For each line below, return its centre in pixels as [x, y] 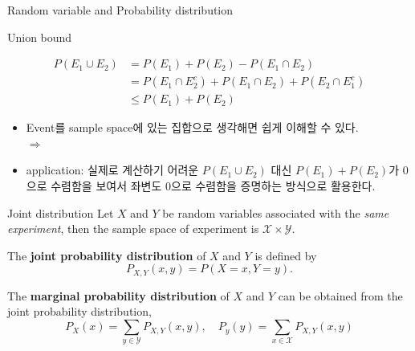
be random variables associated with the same [276, 212]
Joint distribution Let [61, 212]
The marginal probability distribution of [118, 295]
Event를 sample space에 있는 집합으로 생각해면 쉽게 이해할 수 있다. [192, 127]
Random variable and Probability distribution [120, 10]
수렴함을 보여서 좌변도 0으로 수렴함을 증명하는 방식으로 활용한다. [213, 186]
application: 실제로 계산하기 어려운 [112, 170]
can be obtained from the [340, 295]
